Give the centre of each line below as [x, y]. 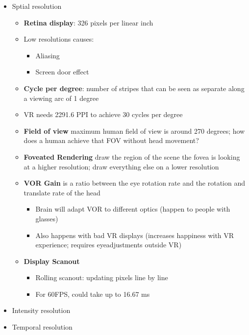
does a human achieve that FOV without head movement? [111, 140]
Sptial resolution [37, 6]
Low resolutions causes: [59, 39]
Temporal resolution [42, 327]
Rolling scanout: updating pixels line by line [102, 277]
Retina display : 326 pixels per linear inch [88, 22]
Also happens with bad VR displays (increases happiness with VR [135, 235]
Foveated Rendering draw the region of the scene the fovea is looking [132, 156]
